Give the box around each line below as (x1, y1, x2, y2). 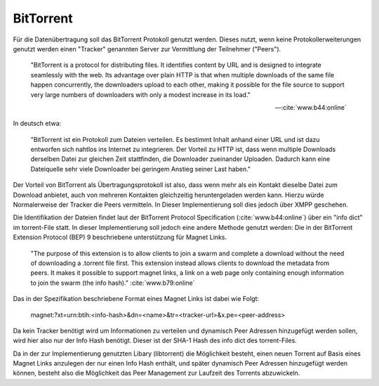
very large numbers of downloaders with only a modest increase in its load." (30, 90, 251, 98)
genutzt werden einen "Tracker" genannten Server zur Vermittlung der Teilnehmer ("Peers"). (13, 44, 281, 53)
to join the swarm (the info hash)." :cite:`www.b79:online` (30, 278, 196, 287)
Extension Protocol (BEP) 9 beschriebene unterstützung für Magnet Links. (13, 233, 227, 242)
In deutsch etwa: (13, 120, 62, 128)
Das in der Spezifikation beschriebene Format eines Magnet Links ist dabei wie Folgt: (13, 295, 260, 303)
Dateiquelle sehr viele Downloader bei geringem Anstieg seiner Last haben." (30, 165, 251, 173)
